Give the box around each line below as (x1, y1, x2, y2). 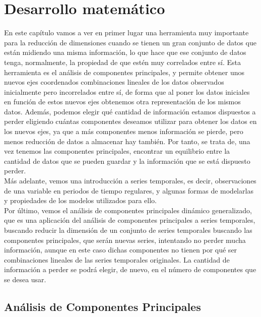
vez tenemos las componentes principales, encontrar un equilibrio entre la (4, 146, 230, 156)
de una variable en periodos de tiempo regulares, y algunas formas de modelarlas (4, 185, 253, 196)
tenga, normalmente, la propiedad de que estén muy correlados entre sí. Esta (4, 56, 241, 67)
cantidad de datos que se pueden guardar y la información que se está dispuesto (4, 155, 250, 166)
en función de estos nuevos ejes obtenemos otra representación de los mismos (4, 96, 241, 107)
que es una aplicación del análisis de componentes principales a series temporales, (4, 215, 255, 225)
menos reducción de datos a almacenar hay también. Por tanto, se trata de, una (4, 136, 250, 146)
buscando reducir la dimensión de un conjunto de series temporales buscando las (4, 225, 252, 235)
